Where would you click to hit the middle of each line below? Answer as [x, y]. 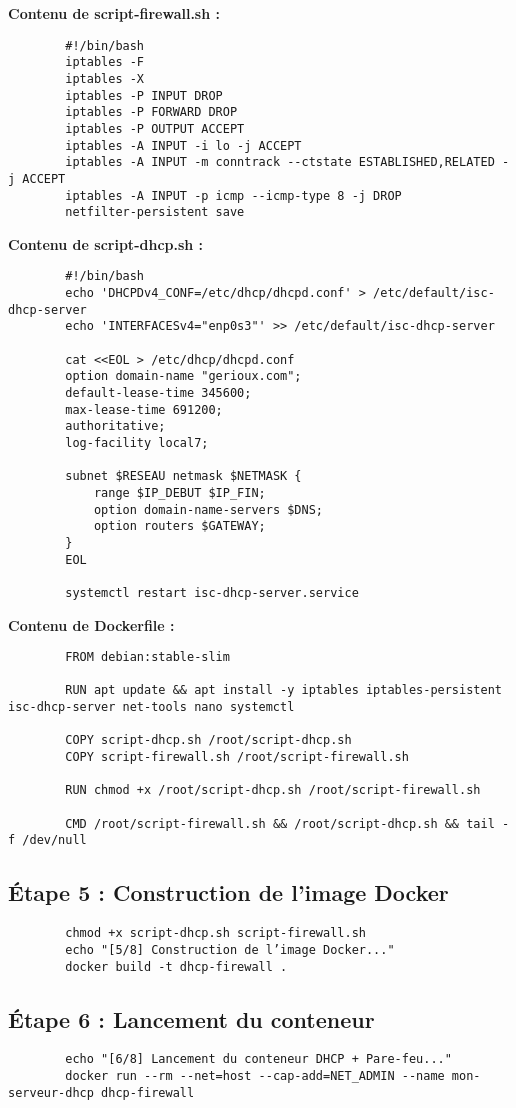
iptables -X [105, 78]
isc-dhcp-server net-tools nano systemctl [151, 707]
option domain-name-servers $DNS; [208, 509]
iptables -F [105, 62]
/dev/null [54, 840]
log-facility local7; [137, 442]
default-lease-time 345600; [158, 393]
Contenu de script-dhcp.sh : [106, 243]
